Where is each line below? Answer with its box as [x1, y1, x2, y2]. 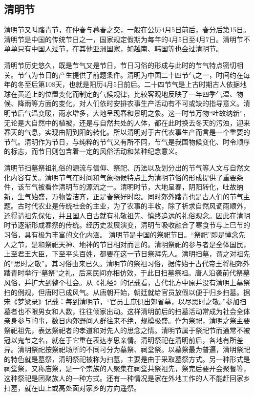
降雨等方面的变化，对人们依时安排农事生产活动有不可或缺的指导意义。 [17, 98, 243, 108]
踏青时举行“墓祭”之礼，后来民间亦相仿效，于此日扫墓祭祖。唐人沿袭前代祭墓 [4, 268, 250, 278]
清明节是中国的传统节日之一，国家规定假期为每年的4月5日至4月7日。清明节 [4, 34, 243, 44]
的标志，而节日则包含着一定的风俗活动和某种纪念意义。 [4, 146, 182, 156]
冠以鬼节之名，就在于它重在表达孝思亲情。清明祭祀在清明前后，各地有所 [4, 334, 236, 345]
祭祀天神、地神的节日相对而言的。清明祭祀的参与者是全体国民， [44, 239, 250, 249]
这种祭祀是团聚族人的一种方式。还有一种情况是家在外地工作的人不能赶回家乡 [4, 373, 250, 383]
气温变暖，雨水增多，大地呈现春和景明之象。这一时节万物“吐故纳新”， [24, 107, 250, 118]
